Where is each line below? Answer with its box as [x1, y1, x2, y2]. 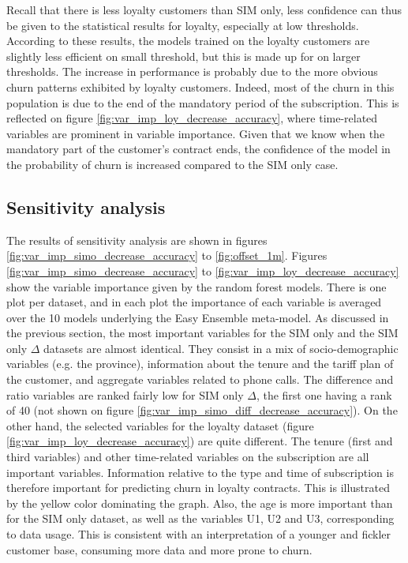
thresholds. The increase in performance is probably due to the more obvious [6, 63, 378, 80]
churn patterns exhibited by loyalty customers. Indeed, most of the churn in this [6, 78, 395, 95]
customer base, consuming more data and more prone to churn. [6, 541, 313, 557]
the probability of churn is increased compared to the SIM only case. [6, 156, 339, 172]
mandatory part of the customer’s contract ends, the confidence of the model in [6, 141, 391, 157]
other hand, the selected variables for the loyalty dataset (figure [6, 417, 314, 434]
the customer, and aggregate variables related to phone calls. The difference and [6, 371, 394, 388]
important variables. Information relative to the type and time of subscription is [6, 464, 394, 480]
